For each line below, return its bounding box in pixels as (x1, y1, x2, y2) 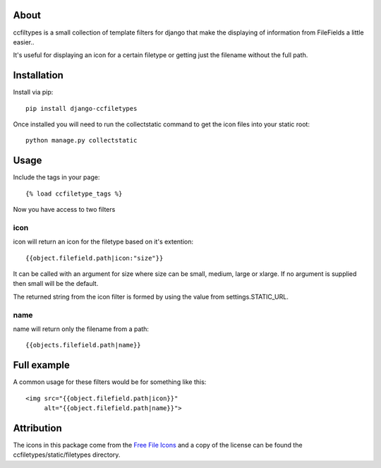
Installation (13, 69, 64, 81)
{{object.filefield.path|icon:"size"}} (25, 254, 164, 262)
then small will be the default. (13, 280, 99, 288)
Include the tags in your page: (13, 173, 100, 181)
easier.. (13, 37, 35, 46)
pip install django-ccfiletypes (25, 104, 138, 112)
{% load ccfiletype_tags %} (25, 189, 123, 198)
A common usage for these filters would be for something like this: (13, 378, 207, 386)
